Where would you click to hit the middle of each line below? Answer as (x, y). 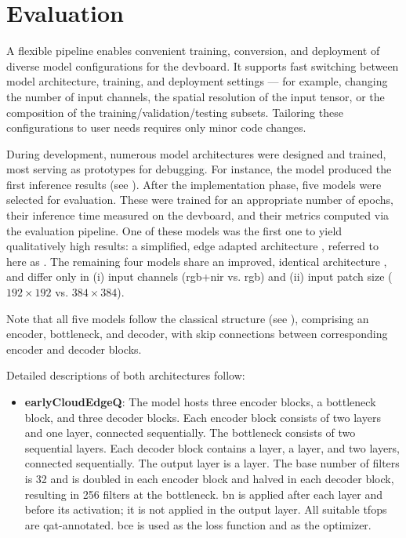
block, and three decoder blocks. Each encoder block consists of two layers (203, 417)
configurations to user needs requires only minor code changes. (156, 127)
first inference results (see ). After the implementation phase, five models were (194, 184)
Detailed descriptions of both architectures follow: (126, 375)
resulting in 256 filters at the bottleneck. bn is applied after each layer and (203, 494)
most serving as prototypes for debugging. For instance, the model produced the (199, 169)
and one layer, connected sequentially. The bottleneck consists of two (190, 433)
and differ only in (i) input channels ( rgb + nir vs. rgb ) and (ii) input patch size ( (199, 276)
